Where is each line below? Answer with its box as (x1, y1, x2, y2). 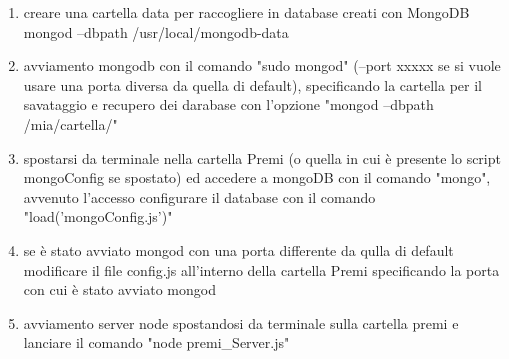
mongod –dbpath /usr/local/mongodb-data (23, 21, 289, 42)
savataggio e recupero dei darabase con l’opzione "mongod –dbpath (23, 94, 434, 115)
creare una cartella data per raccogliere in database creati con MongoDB (23, 2, 470, 22)
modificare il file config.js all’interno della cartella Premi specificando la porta (23, 259, 500, 280)
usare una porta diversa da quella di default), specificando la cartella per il (23, 74, 482, 95)
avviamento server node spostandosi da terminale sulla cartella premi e (23, 312, 459, 333)
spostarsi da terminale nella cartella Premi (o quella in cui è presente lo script (23, 147, 501, 168)
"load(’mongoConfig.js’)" (23, 206, 173, 227)
